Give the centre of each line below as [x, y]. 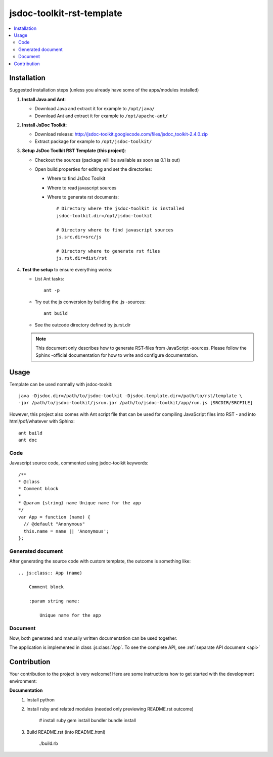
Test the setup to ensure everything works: [67, 269]
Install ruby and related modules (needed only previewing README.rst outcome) [110, 709]
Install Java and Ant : [44, 99]
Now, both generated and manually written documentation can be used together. [94, 638]
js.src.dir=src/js [79, 237]
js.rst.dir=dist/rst [82, 258]
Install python [41, 699]
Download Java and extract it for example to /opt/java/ [95, 109]
